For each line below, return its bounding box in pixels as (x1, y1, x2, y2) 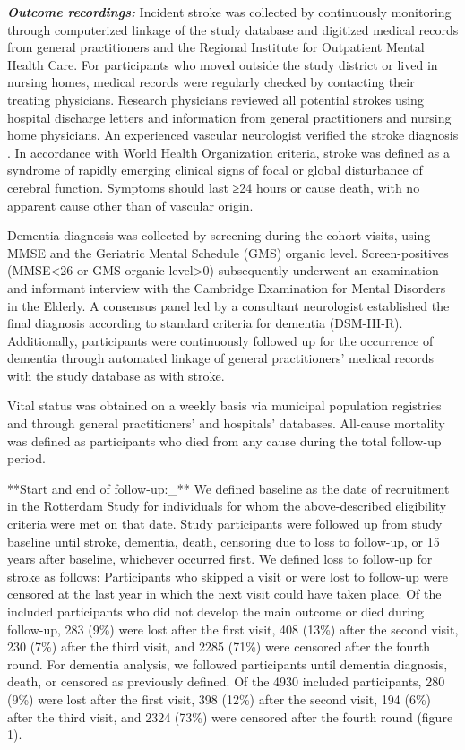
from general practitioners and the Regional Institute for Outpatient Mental (7, 38, 425, 56)
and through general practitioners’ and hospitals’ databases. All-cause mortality (7, 414, 445, 433)
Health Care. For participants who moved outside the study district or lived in (7, 55, 438, 73)
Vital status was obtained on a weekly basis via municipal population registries (7, 396, 442, 415)
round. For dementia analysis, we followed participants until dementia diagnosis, (7, 654, 448, 673)
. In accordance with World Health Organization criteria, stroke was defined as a (7, 142, 450, 161)
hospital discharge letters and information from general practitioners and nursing (7, 108, 452, 126)
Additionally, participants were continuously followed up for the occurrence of (7, 331, 434, 349)
